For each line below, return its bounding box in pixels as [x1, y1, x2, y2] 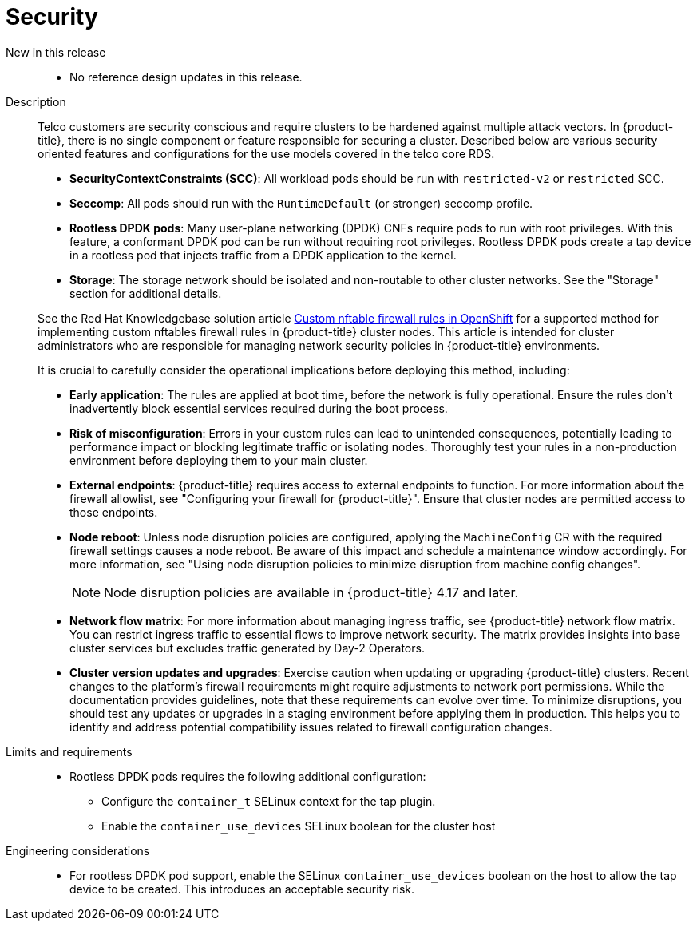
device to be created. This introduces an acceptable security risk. [69, 881, 415, 896]
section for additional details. [69, 286, 222, 300]
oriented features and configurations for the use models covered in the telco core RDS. [38, 146, 495, 160]
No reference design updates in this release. [69, 69, 303, 84]
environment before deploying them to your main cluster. [69, 453, 368, 467]
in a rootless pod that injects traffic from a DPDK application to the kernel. [69, 248, 457, 262]
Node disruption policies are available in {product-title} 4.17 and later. [104, 584, 519, 600]
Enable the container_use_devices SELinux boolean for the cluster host [101, 818, 496, 833]
